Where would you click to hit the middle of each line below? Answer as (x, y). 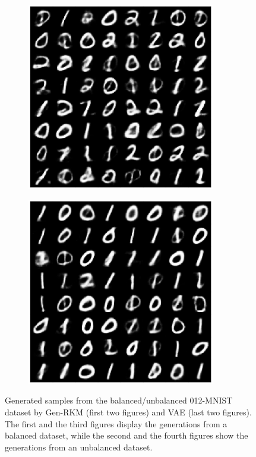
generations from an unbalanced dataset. (79, 447)
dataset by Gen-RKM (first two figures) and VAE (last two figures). (128, 412)
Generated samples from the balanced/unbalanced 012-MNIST (119, 400)
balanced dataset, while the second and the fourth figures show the (127, 435)
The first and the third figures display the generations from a (116, 423)
